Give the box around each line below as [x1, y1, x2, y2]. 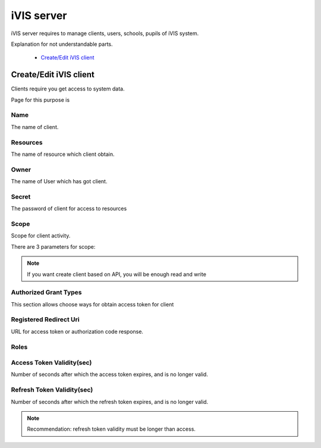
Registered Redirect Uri [11, 315, 80, 324]
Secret [11, 192, 31, 200]
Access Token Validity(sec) [11, 359, 92, 367]
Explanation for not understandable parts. [11, 40, 113, 48]
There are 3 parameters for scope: [11, 243, 96, 250]
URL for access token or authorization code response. [11, 328, 144, 335]
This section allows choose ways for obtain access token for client [11, 300, 174, 308]
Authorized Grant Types [11, 289, 83, 297]
